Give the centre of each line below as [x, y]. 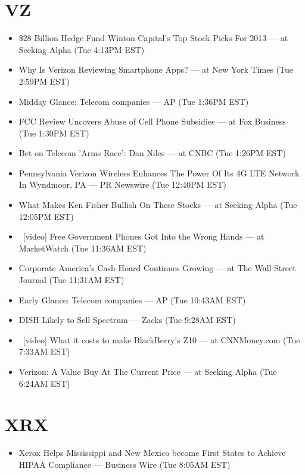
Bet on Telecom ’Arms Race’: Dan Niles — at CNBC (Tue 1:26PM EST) [152, 153]
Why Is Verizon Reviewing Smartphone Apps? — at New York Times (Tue [156, 69]
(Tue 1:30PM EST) [54, 133]
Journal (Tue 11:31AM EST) [71, 280]
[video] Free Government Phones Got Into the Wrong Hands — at [144, 236]
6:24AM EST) [44, 383]
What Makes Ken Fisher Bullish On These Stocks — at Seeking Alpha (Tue [158, 205]
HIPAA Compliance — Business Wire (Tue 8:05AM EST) [125, 464]
